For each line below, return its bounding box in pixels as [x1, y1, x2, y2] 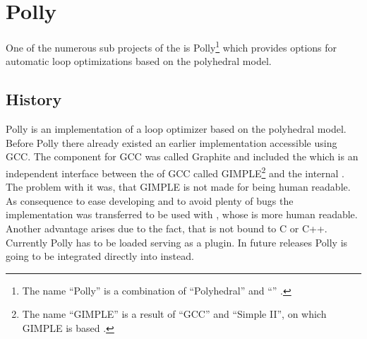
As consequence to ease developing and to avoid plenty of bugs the [6, 193, 294, 208]
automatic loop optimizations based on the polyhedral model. [6, 54, 272, 69]
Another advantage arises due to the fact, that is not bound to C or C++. [6, 220, 327, 235]
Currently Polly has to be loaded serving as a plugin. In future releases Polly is [6, 234, 348, 249]
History [6, 88, 62, 110]
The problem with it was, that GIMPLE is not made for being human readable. [6, 179, 351, 194]
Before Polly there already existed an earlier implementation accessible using [6, 135, 337, 150]
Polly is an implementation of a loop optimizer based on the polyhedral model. [6, 121, 347, 136]
